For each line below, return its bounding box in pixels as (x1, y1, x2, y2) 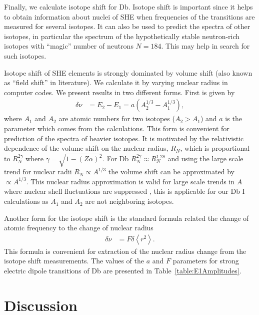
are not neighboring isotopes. (85, 196, 174, 206)
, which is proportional (180, 143, 250, 153)
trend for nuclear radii (4, 166, 72, 177)
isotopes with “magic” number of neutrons (4, 41, 133, 51)
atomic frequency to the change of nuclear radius (4, 222, 153, 233)
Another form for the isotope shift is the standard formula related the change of (4, 212, 249, 223)
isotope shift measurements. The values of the (4, 255, 144, 266)
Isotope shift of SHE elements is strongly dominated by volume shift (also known (4, 67, 252, 78)
